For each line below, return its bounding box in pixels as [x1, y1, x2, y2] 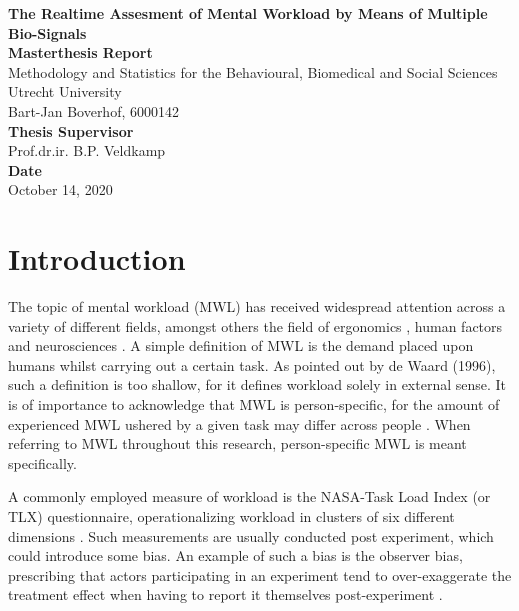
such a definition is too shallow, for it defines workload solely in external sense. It [8, 374, 507, 395]
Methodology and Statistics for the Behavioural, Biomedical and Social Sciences [8, 61, 498, 82]
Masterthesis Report [8, 42, 153, 63]
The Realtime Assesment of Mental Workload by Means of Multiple [8, 3, 488, 23]
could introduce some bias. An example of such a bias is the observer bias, [8, 545, 463, 566]
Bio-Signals [8, 22, 87, 43]
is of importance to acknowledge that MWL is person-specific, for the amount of [8, 394, 500, 415]
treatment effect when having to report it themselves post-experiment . [8, 584, 443, 605]
